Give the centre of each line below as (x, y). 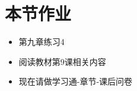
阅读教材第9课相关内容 (62, 61)
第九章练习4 (42, 42)
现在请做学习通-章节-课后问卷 (76, 81)
